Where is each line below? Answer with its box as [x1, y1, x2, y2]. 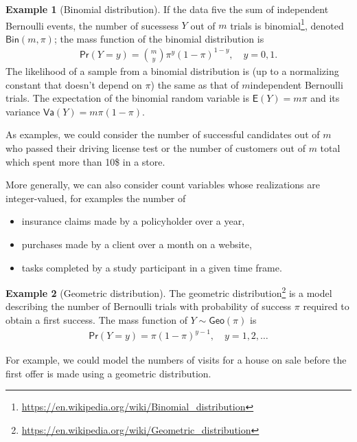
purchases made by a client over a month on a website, [21, 236, 252, 251]
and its [310, 91, 340, 105]
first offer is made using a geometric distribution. [5, 366, 211, 380]
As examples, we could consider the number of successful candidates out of [5, 127, 320, 142]
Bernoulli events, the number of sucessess [5, 18, 178, 32]
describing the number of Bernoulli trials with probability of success [5, 299, 292, 313]
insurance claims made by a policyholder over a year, [21, 214, 245, 228]
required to [303, 299, 349, 313]
